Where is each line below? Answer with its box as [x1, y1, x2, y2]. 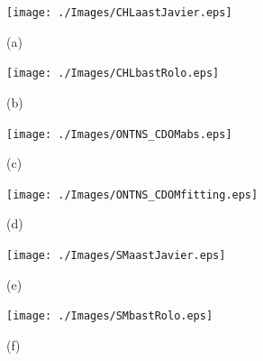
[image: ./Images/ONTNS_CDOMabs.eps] [6, 127, 232, 141]
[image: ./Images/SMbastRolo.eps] [6, 310, 213, 323]
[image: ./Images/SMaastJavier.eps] [6, 249, 226, 262]
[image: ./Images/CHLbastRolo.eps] [6, 67, 220, 80]
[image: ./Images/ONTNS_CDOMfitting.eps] [6, 188, 258, 201]
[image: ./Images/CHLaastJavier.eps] [6, 6, 232, 19]
